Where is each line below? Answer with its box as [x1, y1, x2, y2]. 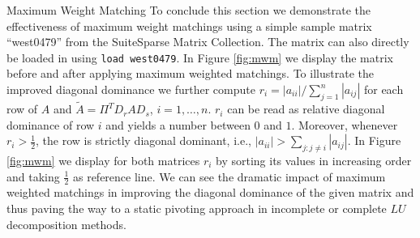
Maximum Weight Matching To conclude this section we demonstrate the [6, 2, 371, 18]
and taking [6, 168, 60, 185]
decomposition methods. [6, 215, 126, 232]
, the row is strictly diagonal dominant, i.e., [36, 132, 251, 149]
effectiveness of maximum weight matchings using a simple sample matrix [6, 17, 372, 34]
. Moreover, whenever [291, 116, 398, 133]
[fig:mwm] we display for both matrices [6, 152, 200, 169]
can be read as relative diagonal [227, 100, 385, 117]
